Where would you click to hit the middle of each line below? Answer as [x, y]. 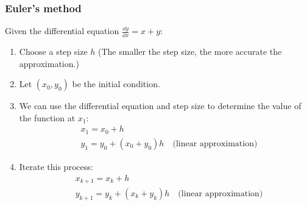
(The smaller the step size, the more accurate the [190, 51]
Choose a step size [53, 51]
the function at [47, 117]
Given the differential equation [62, 31]
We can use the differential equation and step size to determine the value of [160, 106]
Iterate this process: [56, 166]
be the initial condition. [116, 84]
